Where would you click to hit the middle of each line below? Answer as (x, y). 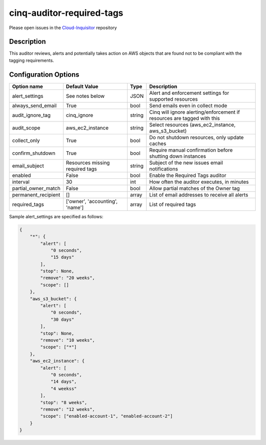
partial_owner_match (36, 188)
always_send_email (34, 105)
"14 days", (64, 382)
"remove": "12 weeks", (68, 409)
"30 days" (62, 319)
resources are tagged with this (184, 118)
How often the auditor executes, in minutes (199, 182)
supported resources (173, 99)
